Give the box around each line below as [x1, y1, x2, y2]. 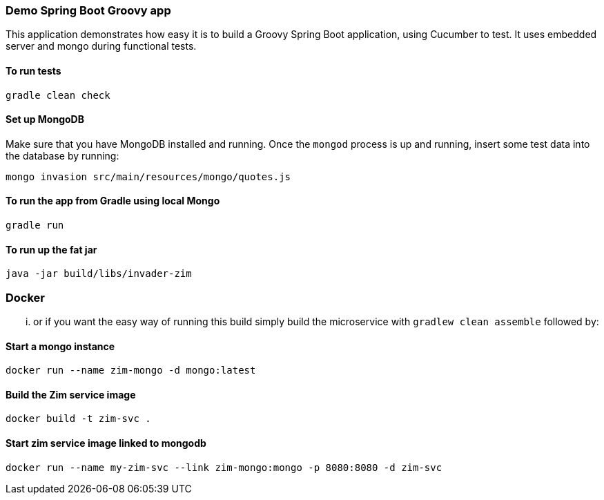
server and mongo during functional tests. [6, 40, 197, 52]
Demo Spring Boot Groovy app [6, 3, 171, 17]
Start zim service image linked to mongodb [6, 437, 206, 450]
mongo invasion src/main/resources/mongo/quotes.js [6, 171, 291, 182]
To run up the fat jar [6, 243, 97, 256]
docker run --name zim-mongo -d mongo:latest [6, 365, 256, 376]
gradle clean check [6, 89, 110, 101]
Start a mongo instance [6, 340, 115, 352]
